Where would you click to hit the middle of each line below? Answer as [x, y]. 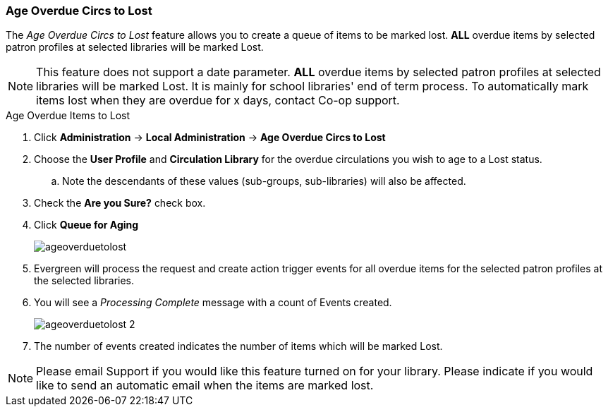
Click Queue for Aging [86, 225]
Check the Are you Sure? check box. [120, 203]
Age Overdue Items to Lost [68, 116]
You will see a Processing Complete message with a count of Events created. [213, 303]
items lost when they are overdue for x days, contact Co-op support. [218, 101]
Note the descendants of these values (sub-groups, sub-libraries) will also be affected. [264, 181]
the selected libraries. [84, 281]
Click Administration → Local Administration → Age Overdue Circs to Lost [210, 138]
